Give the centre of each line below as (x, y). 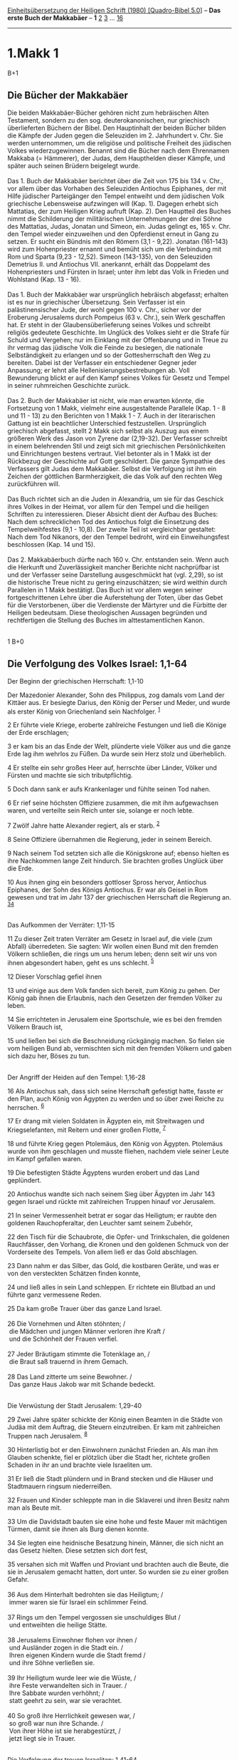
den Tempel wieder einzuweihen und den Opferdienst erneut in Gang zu (113, 234)
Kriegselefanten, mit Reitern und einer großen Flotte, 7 (86, 1129)
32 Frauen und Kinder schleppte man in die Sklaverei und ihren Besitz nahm (118, 1500)
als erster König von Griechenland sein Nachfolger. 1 (84, 711)
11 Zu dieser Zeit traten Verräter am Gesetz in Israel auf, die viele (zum (110, 938)
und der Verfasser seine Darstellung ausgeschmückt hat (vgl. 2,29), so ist (115, 575)
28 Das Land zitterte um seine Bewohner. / (70, 1376)
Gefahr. (18, 1579)
